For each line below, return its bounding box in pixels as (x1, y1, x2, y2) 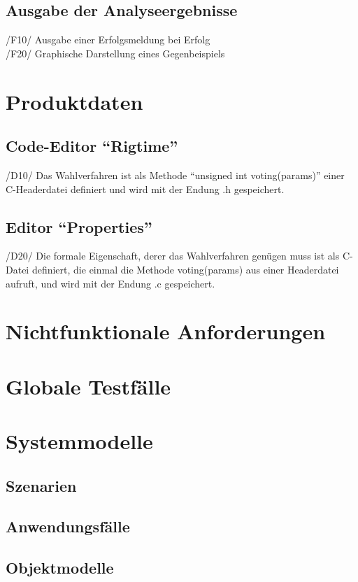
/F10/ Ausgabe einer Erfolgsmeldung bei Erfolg (6, 32, 210, 47)
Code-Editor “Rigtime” (6, 135, 178, 157)
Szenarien (6, 474, 77, 496)
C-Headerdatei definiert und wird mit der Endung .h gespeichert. (6, 181, 285, 196)
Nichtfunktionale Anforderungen (6, 317, 326, 346)
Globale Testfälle (6, 371, 171, 400)
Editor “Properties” (6, 215, 152, 237)
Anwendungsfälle (6, 516, 130, 537)
